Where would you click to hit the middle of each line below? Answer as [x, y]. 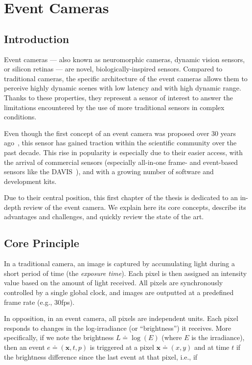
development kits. [30, 181]
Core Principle [42, 243]
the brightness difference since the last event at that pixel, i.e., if [101, 356]
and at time [212, 347]
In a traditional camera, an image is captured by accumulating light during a [119, 263]
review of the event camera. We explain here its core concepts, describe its [135, 207]
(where [172, 337]
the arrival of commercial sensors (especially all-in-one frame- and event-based [121, 162]
